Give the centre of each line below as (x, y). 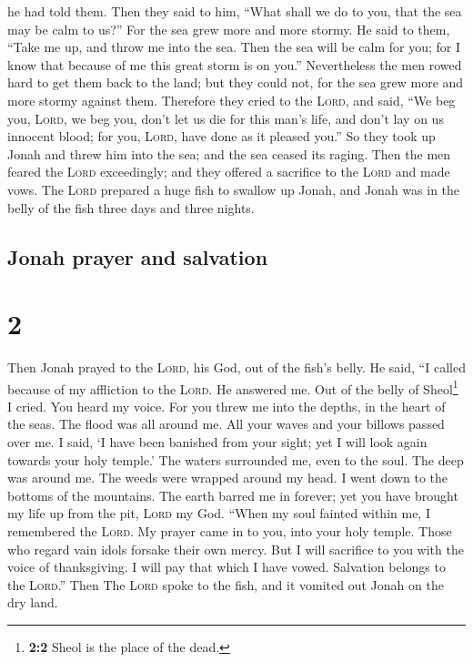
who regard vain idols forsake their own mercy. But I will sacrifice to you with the (236, 549)
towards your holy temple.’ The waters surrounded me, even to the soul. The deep (236, 459)
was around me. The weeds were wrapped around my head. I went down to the (228, 478)
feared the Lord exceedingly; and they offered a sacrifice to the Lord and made (229, 172)
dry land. (33, 602)
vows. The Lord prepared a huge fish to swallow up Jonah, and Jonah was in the (234, 189)
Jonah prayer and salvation (138, 256)
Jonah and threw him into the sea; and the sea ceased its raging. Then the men (229, 153)
